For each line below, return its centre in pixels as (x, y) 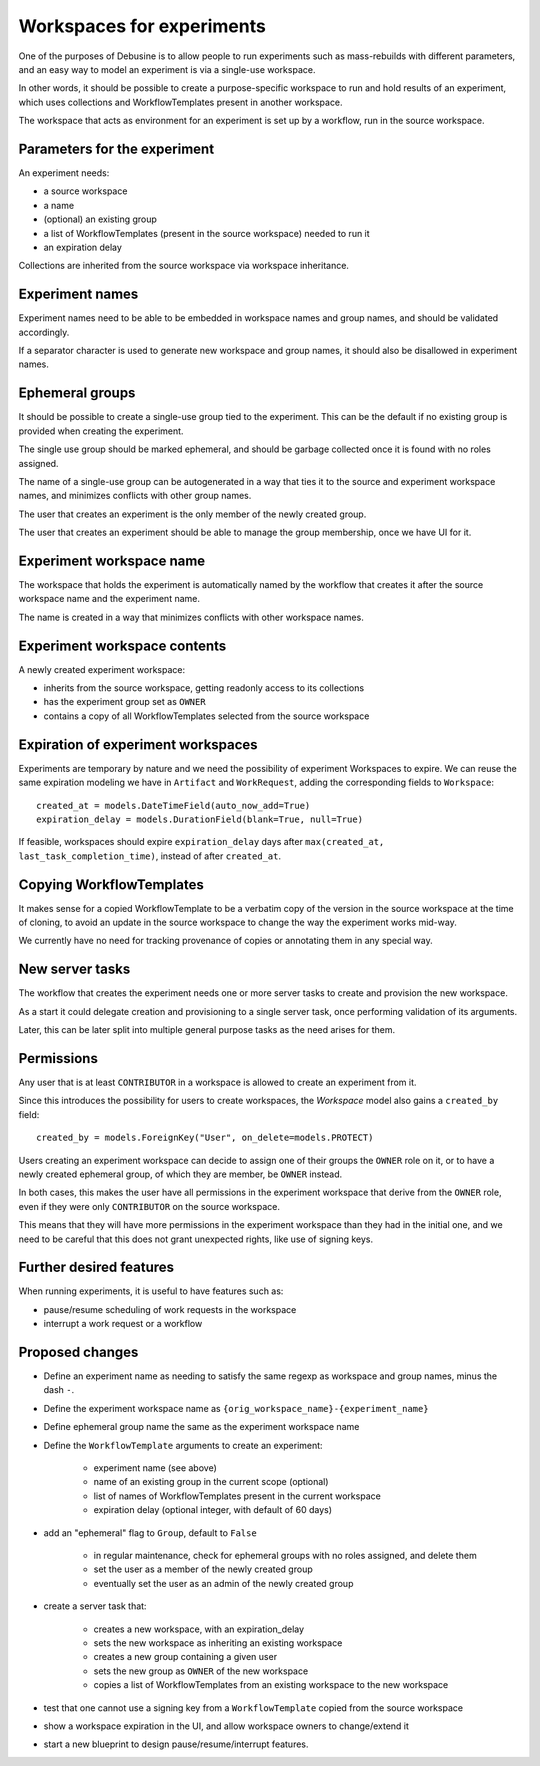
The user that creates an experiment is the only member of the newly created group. (192, 514)
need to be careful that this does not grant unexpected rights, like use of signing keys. (196, 1239)
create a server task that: (95, 1606)
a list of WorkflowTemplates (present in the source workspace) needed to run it (206, 233)
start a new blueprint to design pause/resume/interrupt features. (176, 1744)
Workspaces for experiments (142, 26)
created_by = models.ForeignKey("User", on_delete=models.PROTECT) (205, 1138)
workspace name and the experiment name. (109, 599)
